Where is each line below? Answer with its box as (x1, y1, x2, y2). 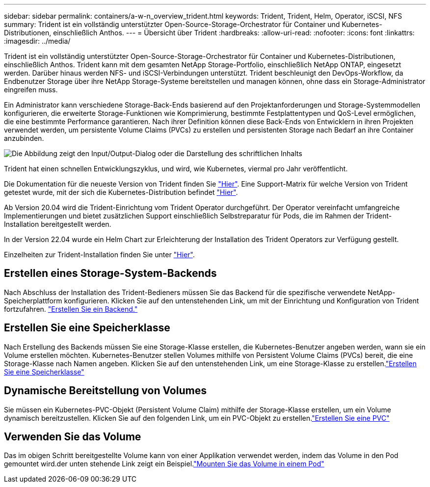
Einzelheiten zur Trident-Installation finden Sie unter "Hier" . (4, 250, 195, 259)
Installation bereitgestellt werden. (4, 220, 111, 228)
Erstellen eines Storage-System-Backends (4, 267, 217, 280)
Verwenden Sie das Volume (4, 430, 141, 443)
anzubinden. (4, 134, 44, 142)
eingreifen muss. (4, 85, 58, 94)
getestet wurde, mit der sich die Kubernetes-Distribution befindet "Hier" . (4, 188, 238, 196)
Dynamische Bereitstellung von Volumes (4, 384, 207, 397)
